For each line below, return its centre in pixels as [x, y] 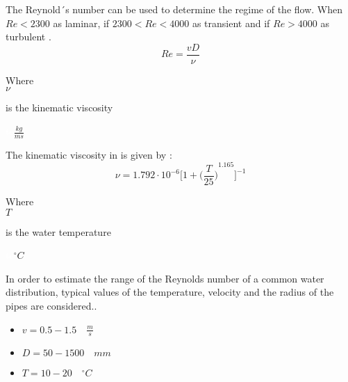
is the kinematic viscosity [59, 108]
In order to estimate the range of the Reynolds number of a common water [165, 278]
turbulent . [28, 37]
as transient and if [231, 23]
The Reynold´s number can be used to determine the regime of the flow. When [174, 9]
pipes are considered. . [51, 305]
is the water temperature [58, 231]
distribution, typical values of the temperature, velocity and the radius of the [170, 292]
